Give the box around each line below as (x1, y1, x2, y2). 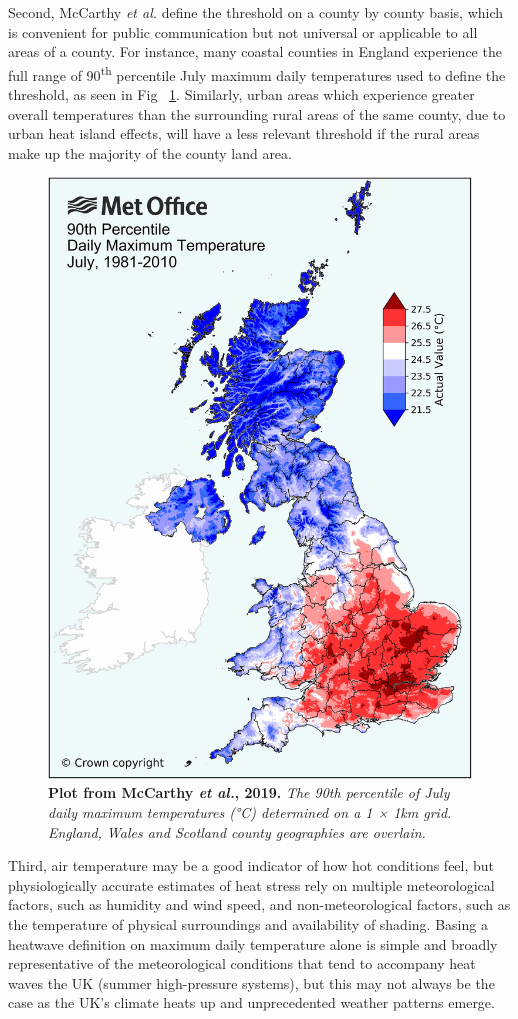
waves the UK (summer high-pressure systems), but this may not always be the (8, 972, 495, 993)
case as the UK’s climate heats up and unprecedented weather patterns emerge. (8, 992, 495, 1013)
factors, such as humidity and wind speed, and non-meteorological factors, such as (8, 894, 511, 915)
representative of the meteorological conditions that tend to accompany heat (8, 953, 476, 974)
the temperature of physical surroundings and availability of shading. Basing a (8, 913, 488, 934)
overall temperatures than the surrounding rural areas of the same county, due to (8, 103, 506, 124)
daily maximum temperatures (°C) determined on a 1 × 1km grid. (48, 801, 452, 822)
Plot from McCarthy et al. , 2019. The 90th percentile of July (48, 782, 450, 803)
